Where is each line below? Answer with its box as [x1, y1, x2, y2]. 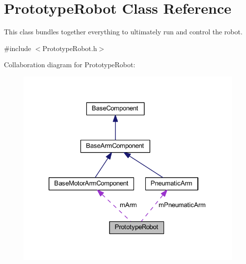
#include [4, 43, 31, 53]
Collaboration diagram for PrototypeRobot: [4, 59, 136, 70]
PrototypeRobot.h [42, 43, 97, 53]
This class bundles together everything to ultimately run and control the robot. [4, 26, 243, 37]
